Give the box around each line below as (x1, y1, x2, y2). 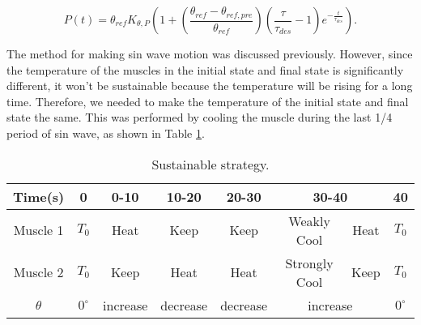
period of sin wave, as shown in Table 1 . (6, 124, 205, 141)
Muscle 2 (13, 263, 64, 282)
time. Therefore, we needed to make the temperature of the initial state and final (6, 92, 409, 109)
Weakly (288, 211, 330, 230)
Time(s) (13, 186, 65, 206)
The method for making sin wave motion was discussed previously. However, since (6, 45, 413, 62)
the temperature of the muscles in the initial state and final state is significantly (6, 61, 404, 78)
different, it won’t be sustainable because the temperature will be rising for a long (6, 77, 413, 94)
